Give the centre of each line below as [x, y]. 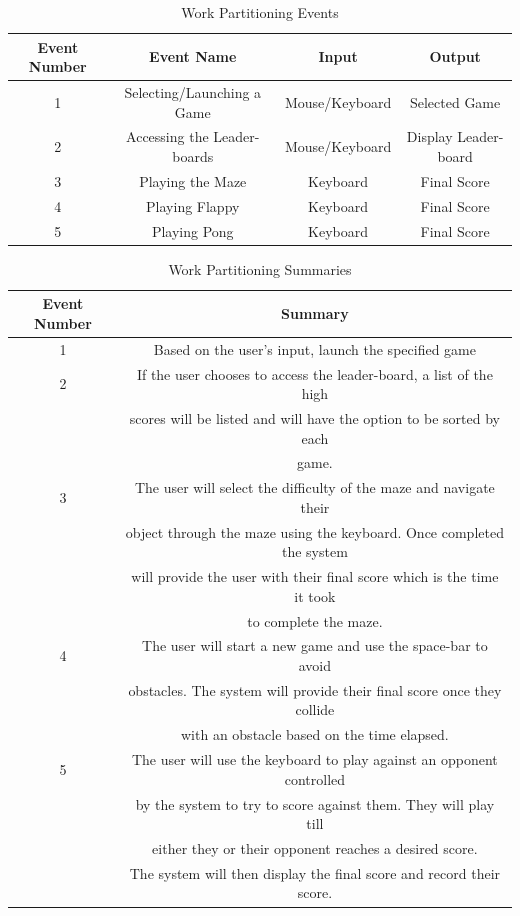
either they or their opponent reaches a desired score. [315, 848]
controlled [315, 778]
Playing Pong [192, 230]
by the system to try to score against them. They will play [315, 803]
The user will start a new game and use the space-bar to [315, 645]
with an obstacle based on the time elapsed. [315, 734]
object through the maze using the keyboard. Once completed [314, 531]
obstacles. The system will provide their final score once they [315, 689]
